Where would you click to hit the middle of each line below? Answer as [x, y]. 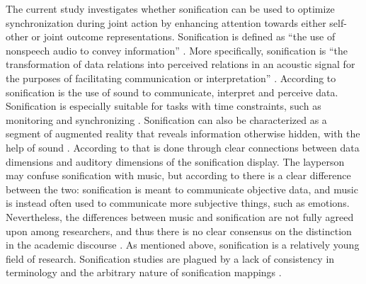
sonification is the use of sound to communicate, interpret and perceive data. [172, 92]
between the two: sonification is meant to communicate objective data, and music [182, 189]
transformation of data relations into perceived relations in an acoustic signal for [181, 64]
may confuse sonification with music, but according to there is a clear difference [178, 175]
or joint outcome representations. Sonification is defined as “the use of [183, 36]
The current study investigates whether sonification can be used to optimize [170, 8]
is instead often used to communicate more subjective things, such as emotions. [178, 203]
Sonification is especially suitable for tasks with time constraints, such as [164, 106]
